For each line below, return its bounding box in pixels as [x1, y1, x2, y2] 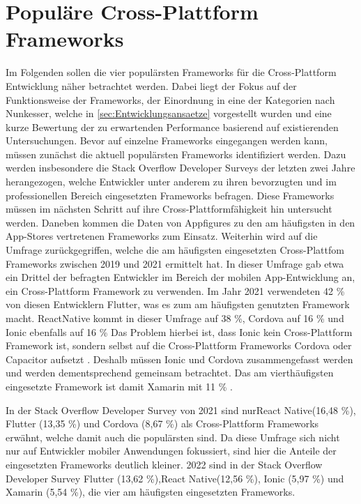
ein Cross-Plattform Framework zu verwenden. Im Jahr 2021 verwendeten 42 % [6, 283, 345, 298]
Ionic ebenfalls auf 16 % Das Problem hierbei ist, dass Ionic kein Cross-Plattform [6, 324, 353, 339]
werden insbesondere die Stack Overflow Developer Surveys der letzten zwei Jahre [6, 160, 355, 175]
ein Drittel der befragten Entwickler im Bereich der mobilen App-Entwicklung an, [6, 270, 355, 284]
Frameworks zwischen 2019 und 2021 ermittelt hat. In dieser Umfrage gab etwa [6, 256, 344, 270]
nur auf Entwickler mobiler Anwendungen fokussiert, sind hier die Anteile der [6, 443, 337, 458]
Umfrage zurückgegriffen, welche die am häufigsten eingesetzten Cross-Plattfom [6, 243, 344, 257]
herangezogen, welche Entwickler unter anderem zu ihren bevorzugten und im [6, 174, 337, 189]
